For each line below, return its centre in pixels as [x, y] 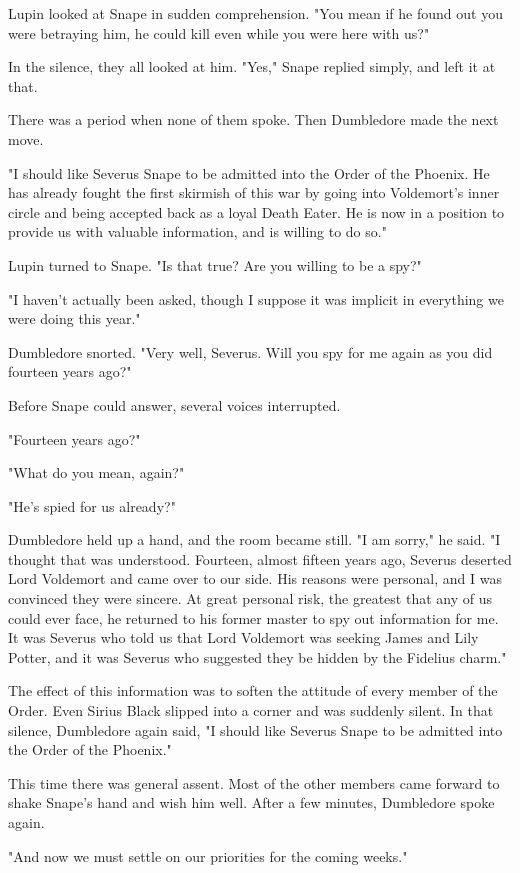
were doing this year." [74, 318]
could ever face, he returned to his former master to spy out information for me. [253, 617]
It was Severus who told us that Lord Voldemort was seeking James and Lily [243, 637]
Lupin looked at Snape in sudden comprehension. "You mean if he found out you [255, 13]
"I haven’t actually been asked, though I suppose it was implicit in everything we [256, 298]
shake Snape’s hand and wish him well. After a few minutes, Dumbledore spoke [251, 802]
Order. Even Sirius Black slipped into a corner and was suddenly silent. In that [251, 710]
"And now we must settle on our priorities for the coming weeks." [208, 855]
